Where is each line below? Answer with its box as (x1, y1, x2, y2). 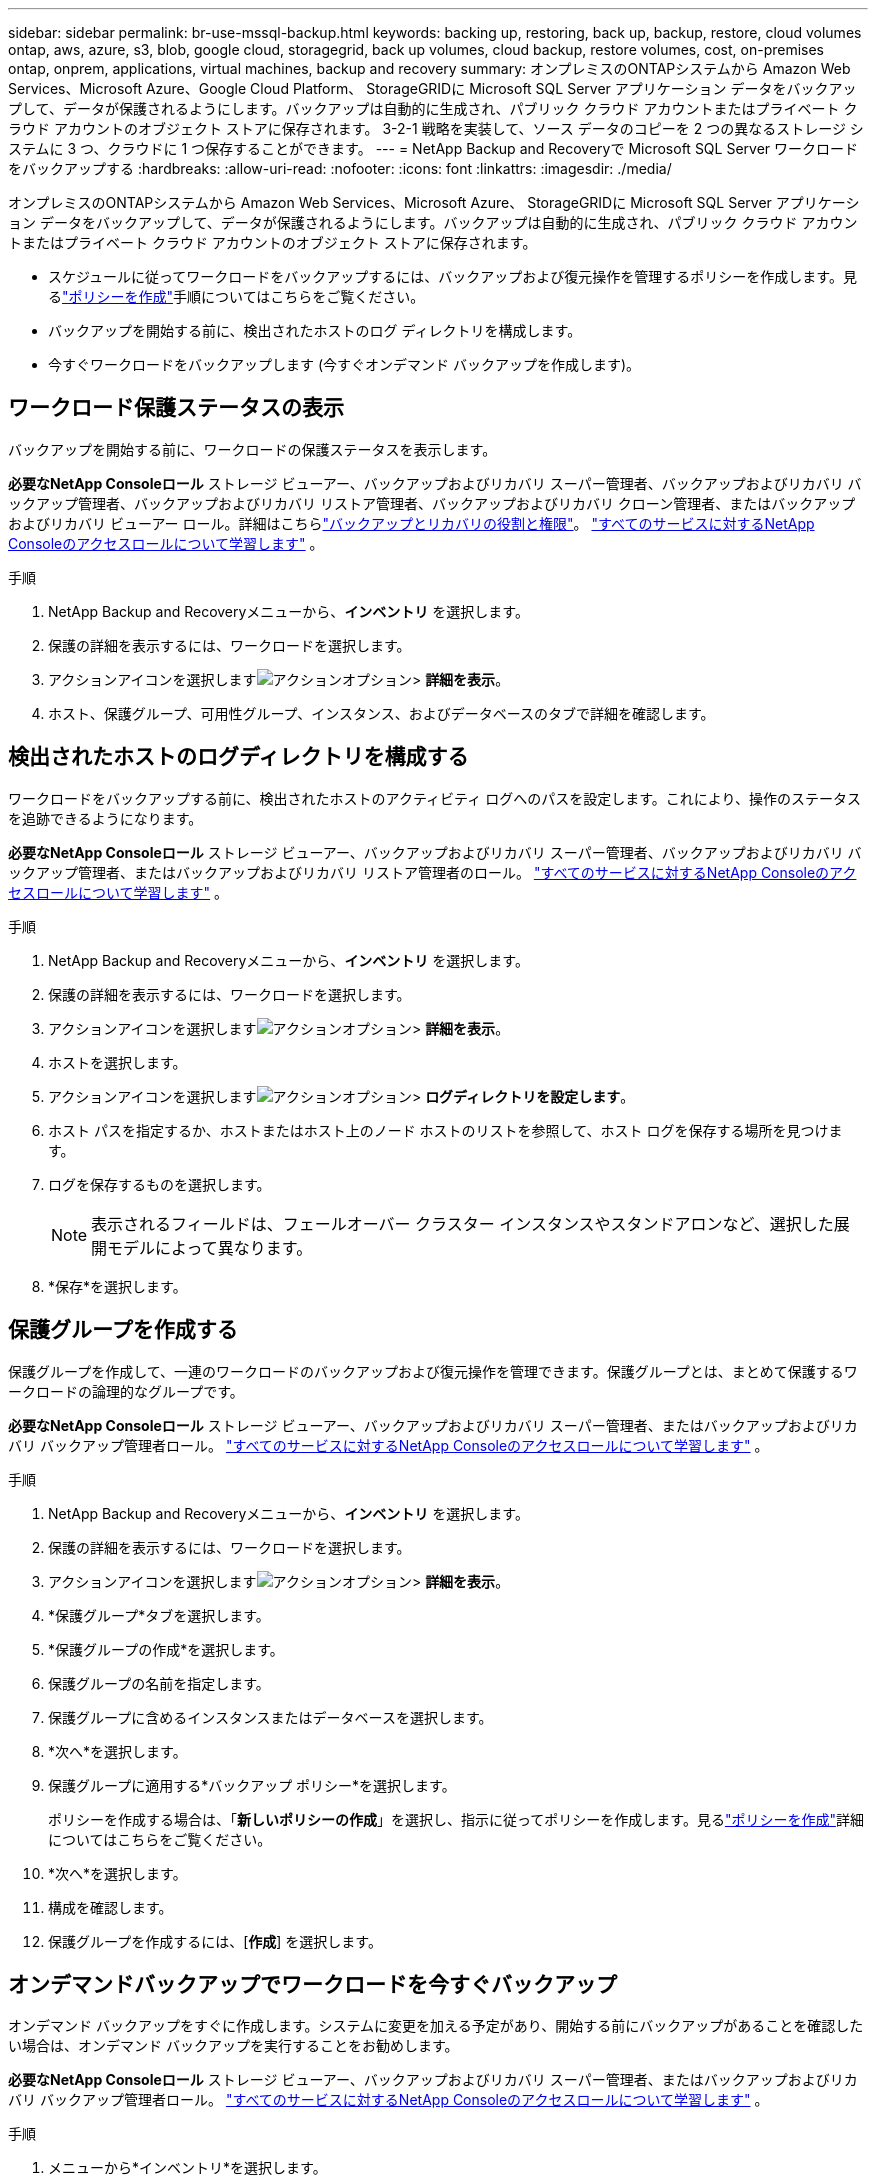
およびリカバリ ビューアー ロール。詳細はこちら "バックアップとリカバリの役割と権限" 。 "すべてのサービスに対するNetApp (8, 514, 815, 532)
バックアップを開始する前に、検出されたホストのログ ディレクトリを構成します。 (48, 322, 582, 339)
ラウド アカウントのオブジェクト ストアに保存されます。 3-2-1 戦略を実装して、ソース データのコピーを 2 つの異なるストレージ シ (8, 120, 864, 137)
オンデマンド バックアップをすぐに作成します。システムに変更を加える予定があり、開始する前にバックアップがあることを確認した (8, 2017, 864, 2035)
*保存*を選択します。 (48, 1277, 187, 1295)
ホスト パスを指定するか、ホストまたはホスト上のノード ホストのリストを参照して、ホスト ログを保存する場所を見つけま (48, 1121, 843, 1139)
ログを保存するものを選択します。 (48, 1175, 271, 1193)
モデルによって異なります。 (107, 1237, 313, 1258)
